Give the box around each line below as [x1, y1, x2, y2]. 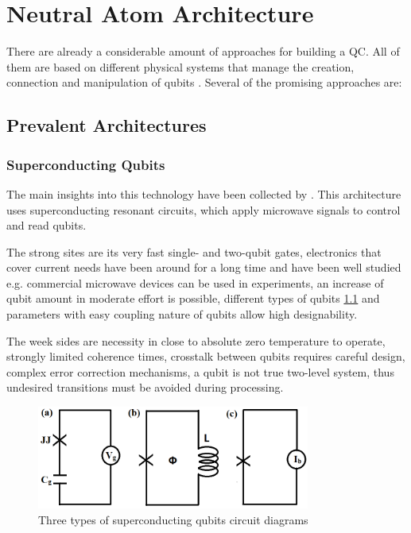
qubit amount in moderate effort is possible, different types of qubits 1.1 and [6, 290, 380, 307]
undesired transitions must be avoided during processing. [6, 379, 284, 396]
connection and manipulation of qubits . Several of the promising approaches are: [6, 74, 402, 91]
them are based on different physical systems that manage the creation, [6, 58, 355, 75]
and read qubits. [6, 217, 87, 234]
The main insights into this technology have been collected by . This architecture [6, 185, 401, 202]
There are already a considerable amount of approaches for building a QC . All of [6, 43, 400, 60]
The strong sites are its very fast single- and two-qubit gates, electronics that [6, 243, 382, 260]
